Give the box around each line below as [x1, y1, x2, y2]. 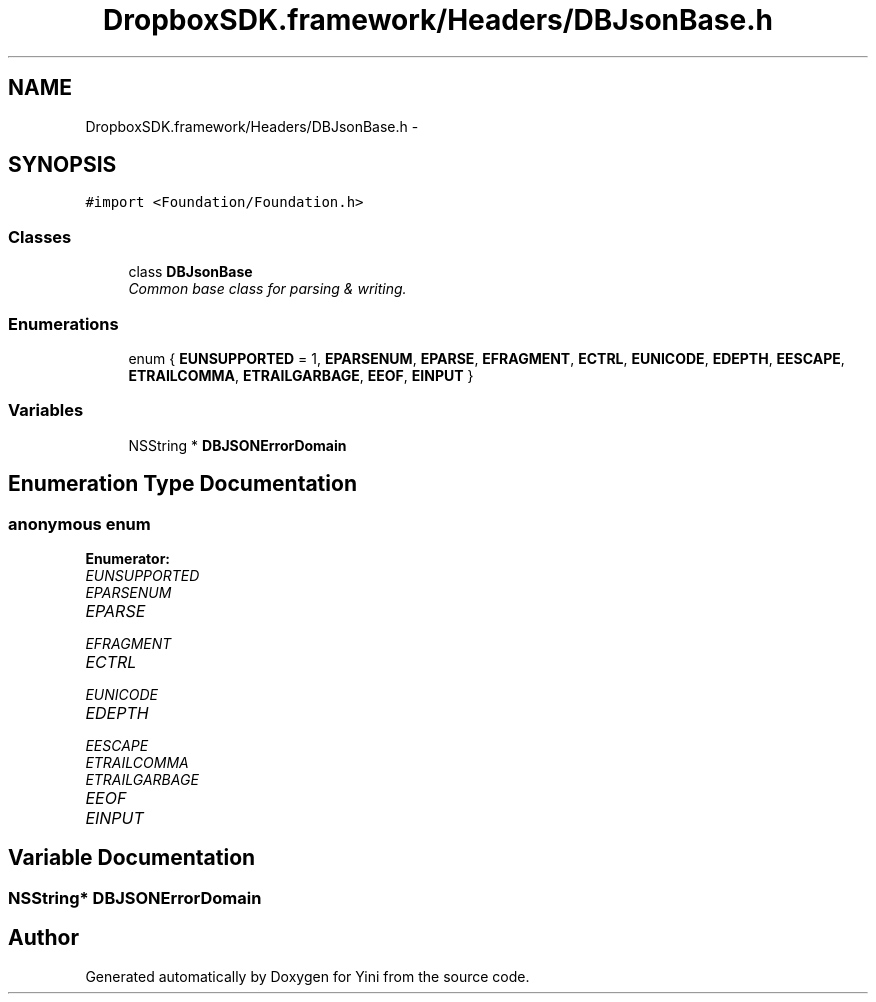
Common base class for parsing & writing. [128, 280, 407, 298]
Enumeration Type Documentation [8, 471, 357, 497]
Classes [8, 226, 72, 247]
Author [8, 925, 79, 951]
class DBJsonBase [128, 263, 253, 281]
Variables [8, 400, 84, 421]
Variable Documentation [8, 845, 256, 871]
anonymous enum [8, 513, 151, 534]
